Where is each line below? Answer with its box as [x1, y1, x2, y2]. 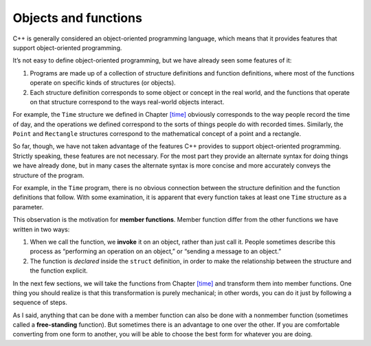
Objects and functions [12, 10, 142, 25]
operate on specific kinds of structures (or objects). [30, 79, 177, 87]
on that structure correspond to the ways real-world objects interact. [30, 97, 225, 106]
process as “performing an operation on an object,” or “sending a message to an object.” [30, 247, 282, 255]
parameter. [12, 203, 44, 211]
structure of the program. [12, 171, 85, 179]
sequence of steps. [12, 299, 68, 307]
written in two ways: [12, 225, 70, 233]
